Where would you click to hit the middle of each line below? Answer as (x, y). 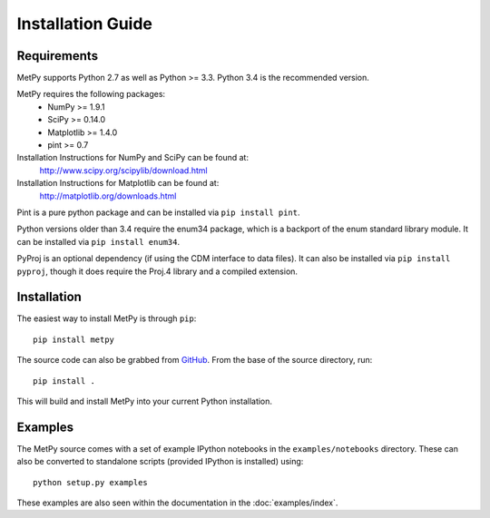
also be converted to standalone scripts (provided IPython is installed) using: (160, 462)
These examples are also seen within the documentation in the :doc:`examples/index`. (177, 503)
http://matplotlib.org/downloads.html (108, 196)
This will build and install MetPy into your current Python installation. (144, 401)
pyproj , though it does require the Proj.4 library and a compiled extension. (157, 271)
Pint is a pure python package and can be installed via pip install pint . (158, 212)
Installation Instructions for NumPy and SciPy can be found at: (133, 158)
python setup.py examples (91, 482)
